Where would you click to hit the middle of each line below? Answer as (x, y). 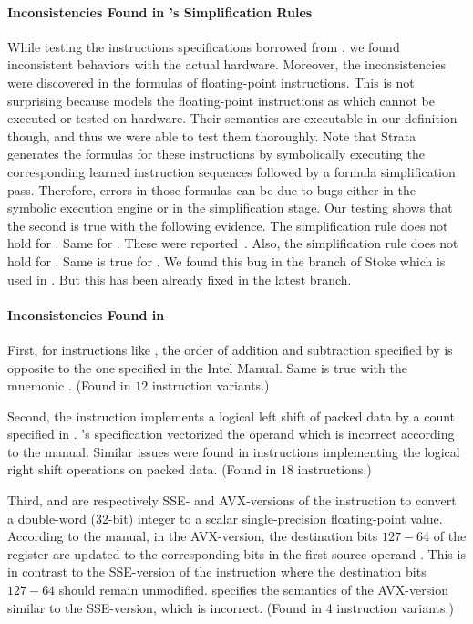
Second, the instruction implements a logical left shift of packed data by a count (231, 416)
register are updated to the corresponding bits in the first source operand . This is (236, 553)
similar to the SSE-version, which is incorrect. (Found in (165, 607)
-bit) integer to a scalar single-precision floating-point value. (275, 518)
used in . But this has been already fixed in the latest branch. (180, 279)
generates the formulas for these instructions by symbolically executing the (216, 154)
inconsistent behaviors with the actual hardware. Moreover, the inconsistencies (226, 64)
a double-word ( (51, 518)
